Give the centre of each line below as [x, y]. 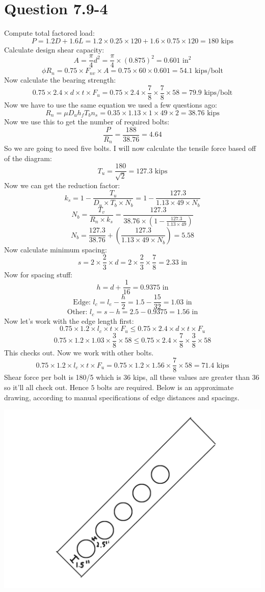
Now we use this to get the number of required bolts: [87, 122]
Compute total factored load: [49, 33]
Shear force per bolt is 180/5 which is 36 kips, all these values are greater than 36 [132, 377]
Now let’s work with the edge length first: [69, 320]
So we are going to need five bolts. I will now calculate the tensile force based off [130, 148]
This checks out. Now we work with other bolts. [79, 352]
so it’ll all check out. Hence [46, 387]
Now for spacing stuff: [38, 274]
